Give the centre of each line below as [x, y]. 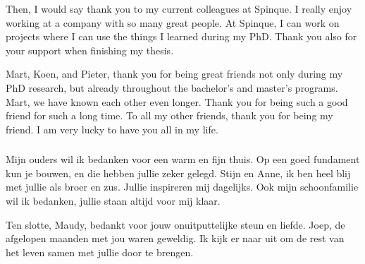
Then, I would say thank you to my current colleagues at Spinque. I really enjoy [179, 8]
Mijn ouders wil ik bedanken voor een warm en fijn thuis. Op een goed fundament [183, 159]
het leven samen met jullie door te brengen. [100, 252]
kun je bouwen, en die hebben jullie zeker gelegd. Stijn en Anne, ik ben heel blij [178, 173]
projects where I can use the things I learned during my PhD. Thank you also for [181, 36]
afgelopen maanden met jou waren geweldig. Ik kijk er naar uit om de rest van [175, 238]
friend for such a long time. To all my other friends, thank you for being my [169, 115]
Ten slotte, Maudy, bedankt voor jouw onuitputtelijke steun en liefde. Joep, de [175, 224]
